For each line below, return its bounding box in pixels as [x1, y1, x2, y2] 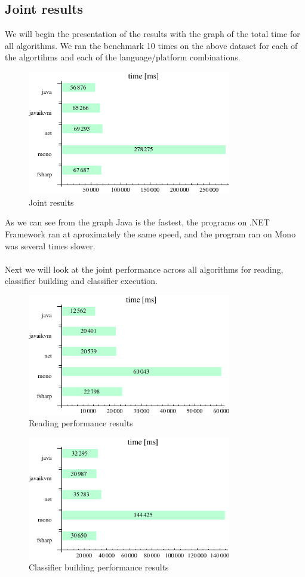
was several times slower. [5, 239, 95, 252]
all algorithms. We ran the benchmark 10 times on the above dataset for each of [5, 39, 298, 51]
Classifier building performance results [29, 561, 169, 573]
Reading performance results [29, 417, 133, 429]
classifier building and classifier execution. [5, 274, 158, 287]
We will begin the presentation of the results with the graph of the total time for [5, 28, 300, 40]
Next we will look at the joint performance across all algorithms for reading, [5, 262, 284, 275]
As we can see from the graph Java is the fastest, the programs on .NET [5, 216, 270, 228]
